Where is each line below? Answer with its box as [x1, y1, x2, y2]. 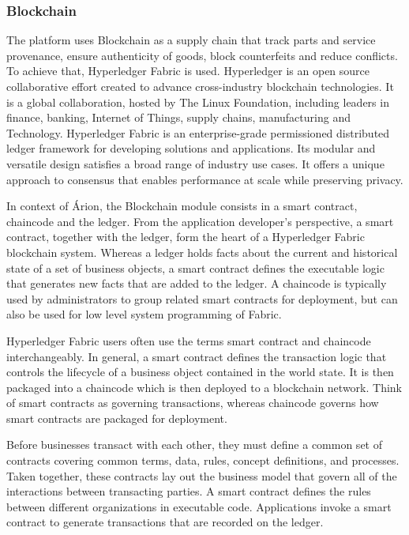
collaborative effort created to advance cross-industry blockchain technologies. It [6, 78, 394, 94]
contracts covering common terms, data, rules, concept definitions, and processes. [6, 452, 400, 469]
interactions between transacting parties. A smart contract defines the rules [6, 483, 371, 499]
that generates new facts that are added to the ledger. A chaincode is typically [6, 275, 387, 292]
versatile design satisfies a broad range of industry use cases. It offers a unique [6, 155, 385, 171]
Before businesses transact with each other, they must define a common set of [6, 436, 382, 453]
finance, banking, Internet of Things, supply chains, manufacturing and [6, 109, 351, 126]
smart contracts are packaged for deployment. [6, 409, 227, 426]
